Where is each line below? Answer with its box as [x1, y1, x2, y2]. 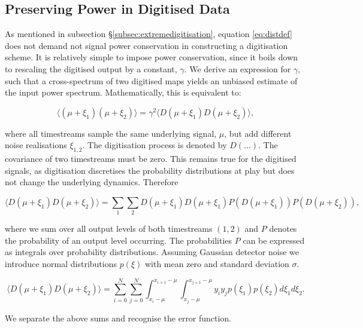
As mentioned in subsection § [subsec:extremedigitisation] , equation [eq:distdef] [5, 27, 292, 40]
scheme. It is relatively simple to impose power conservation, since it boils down [5, 51, 298, 63]
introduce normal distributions [5, 258, 117, 270]
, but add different [224, 127, 292, 139]
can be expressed [243, 234, 305, 246]
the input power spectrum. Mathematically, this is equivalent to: [5, 86, 241, 99]
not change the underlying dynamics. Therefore [5, 176, 179, 188]
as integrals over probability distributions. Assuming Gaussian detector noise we [5, 246, 299, 258]
